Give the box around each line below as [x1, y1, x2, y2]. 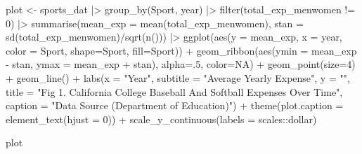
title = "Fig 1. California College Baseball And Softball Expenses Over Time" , [6, 84, 343, 99]
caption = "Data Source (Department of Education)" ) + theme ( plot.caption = [6, 98, 344, 113]
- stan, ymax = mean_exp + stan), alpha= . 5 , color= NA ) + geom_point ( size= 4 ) [6, 57, 356, 71]
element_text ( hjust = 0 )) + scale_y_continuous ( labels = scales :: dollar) [6, 111, 317, 126]
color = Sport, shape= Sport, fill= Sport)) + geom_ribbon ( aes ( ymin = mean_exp [6, 43, 357, 57]
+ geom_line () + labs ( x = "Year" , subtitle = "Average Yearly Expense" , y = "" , [6, 70, 350, 85]
